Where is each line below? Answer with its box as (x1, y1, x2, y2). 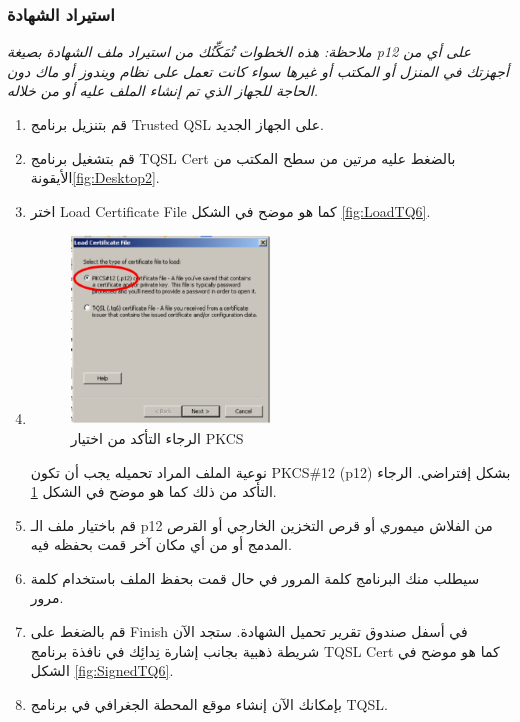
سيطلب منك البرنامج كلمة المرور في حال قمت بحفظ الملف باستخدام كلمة (30, 567, 480, 588)
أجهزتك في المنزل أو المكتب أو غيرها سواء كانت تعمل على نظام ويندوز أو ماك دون (7, 60, 509, 81)
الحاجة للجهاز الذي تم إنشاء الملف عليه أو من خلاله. (7, 80, 318, 101)
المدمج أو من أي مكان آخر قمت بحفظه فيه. (30, 534, 292, 555)
